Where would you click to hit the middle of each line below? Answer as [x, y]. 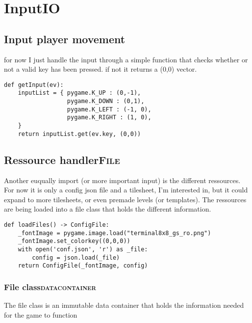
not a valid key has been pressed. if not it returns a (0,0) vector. [101, 69]
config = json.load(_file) [76, 257]
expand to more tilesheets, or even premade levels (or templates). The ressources [125, 199]
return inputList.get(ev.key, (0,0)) [79, 134]
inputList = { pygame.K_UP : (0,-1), [79, 93]
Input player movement [65, 39]
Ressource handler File [62, 159]
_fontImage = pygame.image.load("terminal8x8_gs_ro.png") [114, 233]
